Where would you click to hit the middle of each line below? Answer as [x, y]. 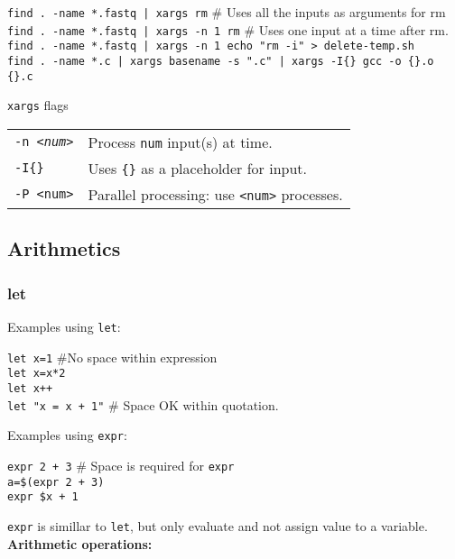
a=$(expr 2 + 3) [56, 482]
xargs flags [38, 105]
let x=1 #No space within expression [112, 357]
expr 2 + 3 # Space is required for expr [121, 465]
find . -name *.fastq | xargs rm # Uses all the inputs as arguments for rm [227, 12]
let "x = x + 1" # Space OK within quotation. [143, 404]
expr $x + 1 [43, 497]
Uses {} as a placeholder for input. [198, 168]
